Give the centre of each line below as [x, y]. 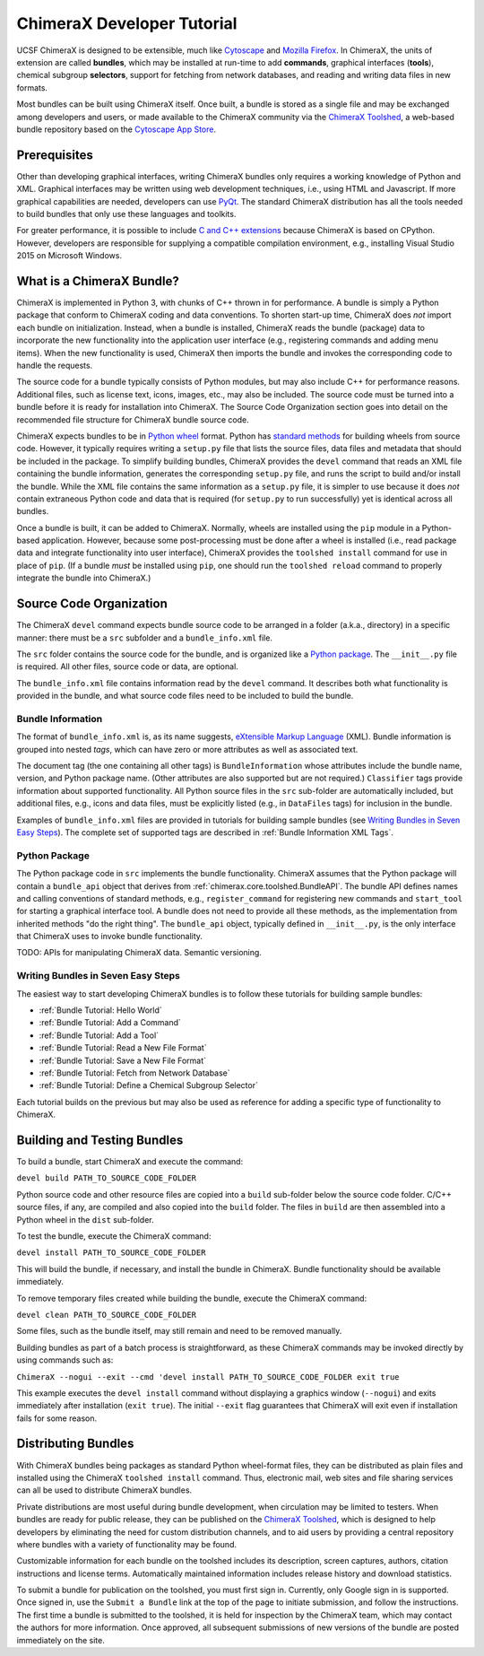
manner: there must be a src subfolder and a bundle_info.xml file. [145, 638]
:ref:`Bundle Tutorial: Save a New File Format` [122, 1060]
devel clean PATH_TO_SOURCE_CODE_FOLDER [107, 1315]
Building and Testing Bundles [100, 1140]
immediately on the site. [60, 1640]
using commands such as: [65, 1360]
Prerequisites [55, 155]
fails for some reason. [57, 1418]
